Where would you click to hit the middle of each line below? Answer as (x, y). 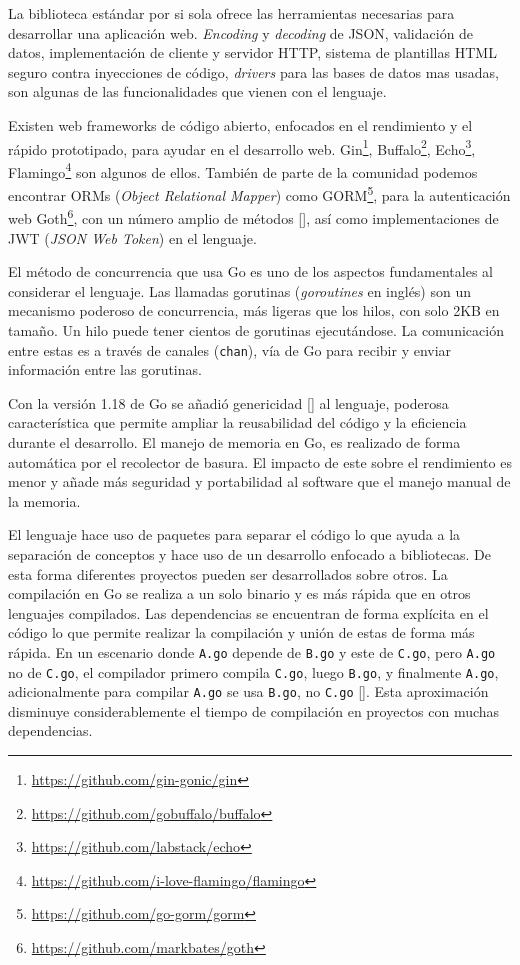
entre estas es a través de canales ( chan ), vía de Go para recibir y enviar (230, 349)
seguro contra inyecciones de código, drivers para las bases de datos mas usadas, (254, 71)
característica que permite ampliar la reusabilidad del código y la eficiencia (237, 422)
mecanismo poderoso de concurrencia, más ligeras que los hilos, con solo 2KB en (254, 310)
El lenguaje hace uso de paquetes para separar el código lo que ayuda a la (234, 534)
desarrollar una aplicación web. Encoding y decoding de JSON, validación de (241, 32)
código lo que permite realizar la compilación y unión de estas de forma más (241, 632)
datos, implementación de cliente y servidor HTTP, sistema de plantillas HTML (252, 52)
